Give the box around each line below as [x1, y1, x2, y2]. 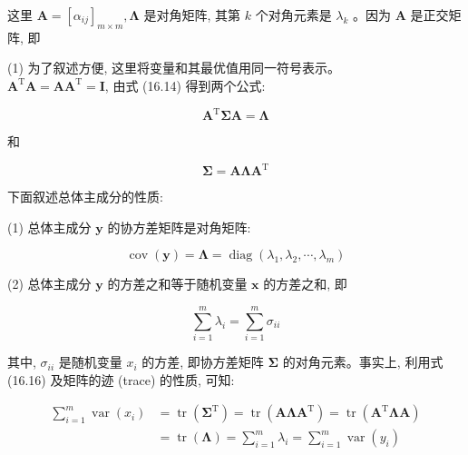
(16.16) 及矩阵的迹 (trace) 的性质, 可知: [7, 370, 235, 389]
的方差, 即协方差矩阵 [141, 352, 264, 371]
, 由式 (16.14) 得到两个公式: [104, 75, 266, 94]
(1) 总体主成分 [7, 217, 92, 236]
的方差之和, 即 [263, 274, 347, 293]
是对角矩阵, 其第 [143, 5, 241, 24]
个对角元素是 [255, 5, 332, 24]
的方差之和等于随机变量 [107, 274, 248, 293]
